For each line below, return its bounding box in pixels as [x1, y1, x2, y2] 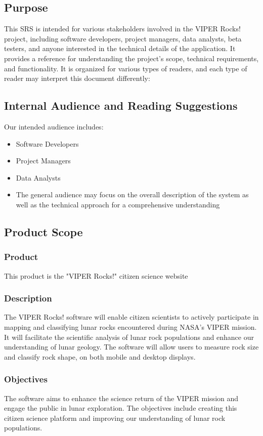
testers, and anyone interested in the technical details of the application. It [4, 43, 236, 54]
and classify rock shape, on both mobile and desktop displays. [4, 351, 196, 362]
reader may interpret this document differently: [4, 73, 150, 83]
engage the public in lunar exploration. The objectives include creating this [4, 403, 237, 413]
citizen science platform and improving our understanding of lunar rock [4, 412, 226, 423]
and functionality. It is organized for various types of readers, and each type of [4, 63, 247, 73]
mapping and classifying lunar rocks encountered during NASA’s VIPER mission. [4, 321, 257, 332]
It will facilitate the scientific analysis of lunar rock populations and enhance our [4, 331, 254, 342]
